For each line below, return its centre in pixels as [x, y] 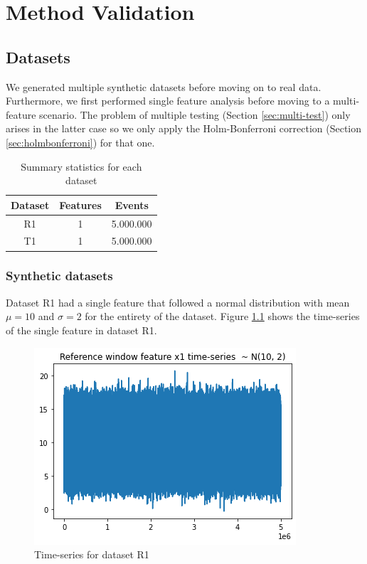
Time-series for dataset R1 [92, 554]
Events [132, 204]
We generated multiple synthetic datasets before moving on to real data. [164, 86]
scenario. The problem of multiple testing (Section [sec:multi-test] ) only [195, 114]
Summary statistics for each [81, 166]
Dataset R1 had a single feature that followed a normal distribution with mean [178, 302]
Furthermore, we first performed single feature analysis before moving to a [168, 101]
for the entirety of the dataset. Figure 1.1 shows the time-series [222, 316]
